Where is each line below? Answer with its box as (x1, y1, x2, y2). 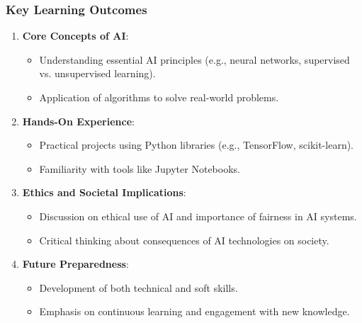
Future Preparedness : (22, 256, 129, 271)
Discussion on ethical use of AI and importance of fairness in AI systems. (39, 208, 357, 223)
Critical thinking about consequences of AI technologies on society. (39, 232, 329, 247)
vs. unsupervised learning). (39, 66, 156, 81)
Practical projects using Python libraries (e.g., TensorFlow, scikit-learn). (39, 137, 353, 152)
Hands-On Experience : (22, 113, 135, 128)
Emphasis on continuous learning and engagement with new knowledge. (39, 304, 350, 319)
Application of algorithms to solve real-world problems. (39, 90, 279, 104)
